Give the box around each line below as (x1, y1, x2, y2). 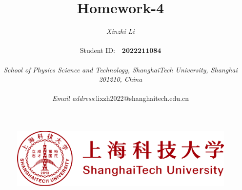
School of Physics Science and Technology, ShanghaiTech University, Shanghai (3, 64, 238, 74)
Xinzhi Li (106, 26, 135, 36)
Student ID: (80, 45, 115, 55)
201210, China (99, 74, 142, 84)
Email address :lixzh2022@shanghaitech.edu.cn (52, 93, 189, 103)
